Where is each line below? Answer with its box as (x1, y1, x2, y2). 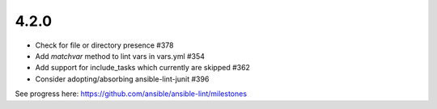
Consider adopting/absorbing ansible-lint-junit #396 (35, 73, 210, 84)
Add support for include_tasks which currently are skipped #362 (35, 63, 251, 73)
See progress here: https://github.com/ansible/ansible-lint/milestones (15, 89, 247, 99)
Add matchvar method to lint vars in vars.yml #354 (35, 51, 206, 61)
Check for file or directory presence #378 (35, 40, 174, 50)
